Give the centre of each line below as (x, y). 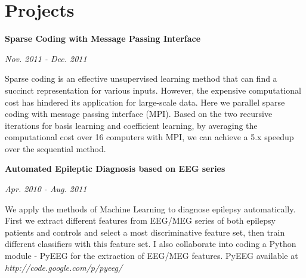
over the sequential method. (55, 148)
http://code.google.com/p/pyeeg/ (64, 267)
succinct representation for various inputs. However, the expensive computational (153, 90)
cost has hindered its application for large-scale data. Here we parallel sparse (145, 102)
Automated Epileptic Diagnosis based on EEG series (115, 169)
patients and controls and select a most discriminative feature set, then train (145, 232)
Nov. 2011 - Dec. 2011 (46, 58)
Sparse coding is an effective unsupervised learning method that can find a (141, 78)
